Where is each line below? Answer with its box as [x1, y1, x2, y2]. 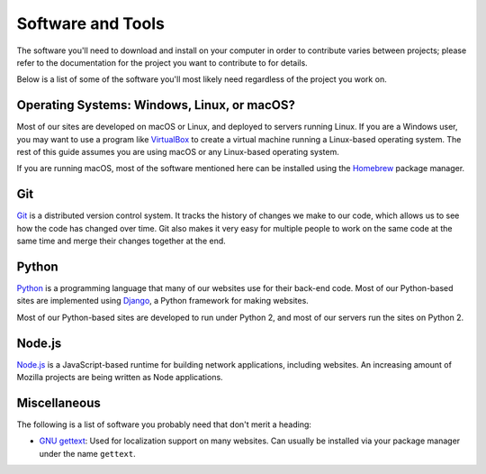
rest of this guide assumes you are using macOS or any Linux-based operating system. [16, 147, 339, 158]
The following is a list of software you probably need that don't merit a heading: [16, 419, 312, 430]
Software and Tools [16, 14, 166, 33]
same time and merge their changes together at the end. [16, 235, 227, 247]
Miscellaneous [16, 395, 101, 410]
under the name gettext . [39, 448, 137, 459]
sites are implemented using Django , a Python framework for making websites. [16, 296, 310, 306]
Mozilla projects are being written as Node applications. [16, 372, 224, 383]
